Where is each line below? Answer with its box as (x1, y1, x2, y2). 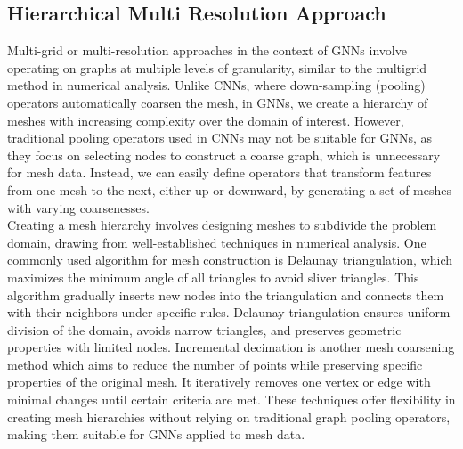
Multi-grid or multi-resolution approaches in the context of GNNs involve (7, 41, 407, 60)
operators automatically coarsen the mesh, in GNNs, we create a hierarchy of (7, 93, 428, 111)
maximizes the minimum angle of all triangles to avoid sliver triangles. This (7, 267, 419, 286)
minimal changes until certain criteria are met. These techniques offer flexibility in (7, 390, 456, 409)
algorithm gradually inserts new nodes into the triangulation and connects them (7, 285, 444, 304)
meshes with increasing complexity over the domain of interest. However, (7, 110, 404, 129)
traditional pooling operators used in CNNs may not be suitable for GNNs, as (7, 128, 433, 147)
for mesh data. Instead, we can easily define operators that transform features (7, 163, 432, 182)
